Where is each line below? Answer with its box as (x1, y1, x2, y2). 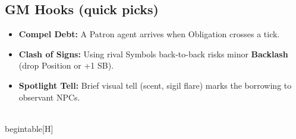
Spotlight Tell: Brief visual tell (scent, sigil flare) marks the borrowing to (18, 79, 292, 91)
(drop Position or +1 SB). (18, 59, 114, 72)
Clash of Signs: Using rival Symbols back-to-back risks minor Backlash (18, 47, 288, 60)
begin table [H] (5, 122, 53, 134)
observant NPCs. (18, 90, 80, 103)
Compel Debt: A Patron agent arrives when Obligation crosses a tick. (18, 28, 280, 40)
